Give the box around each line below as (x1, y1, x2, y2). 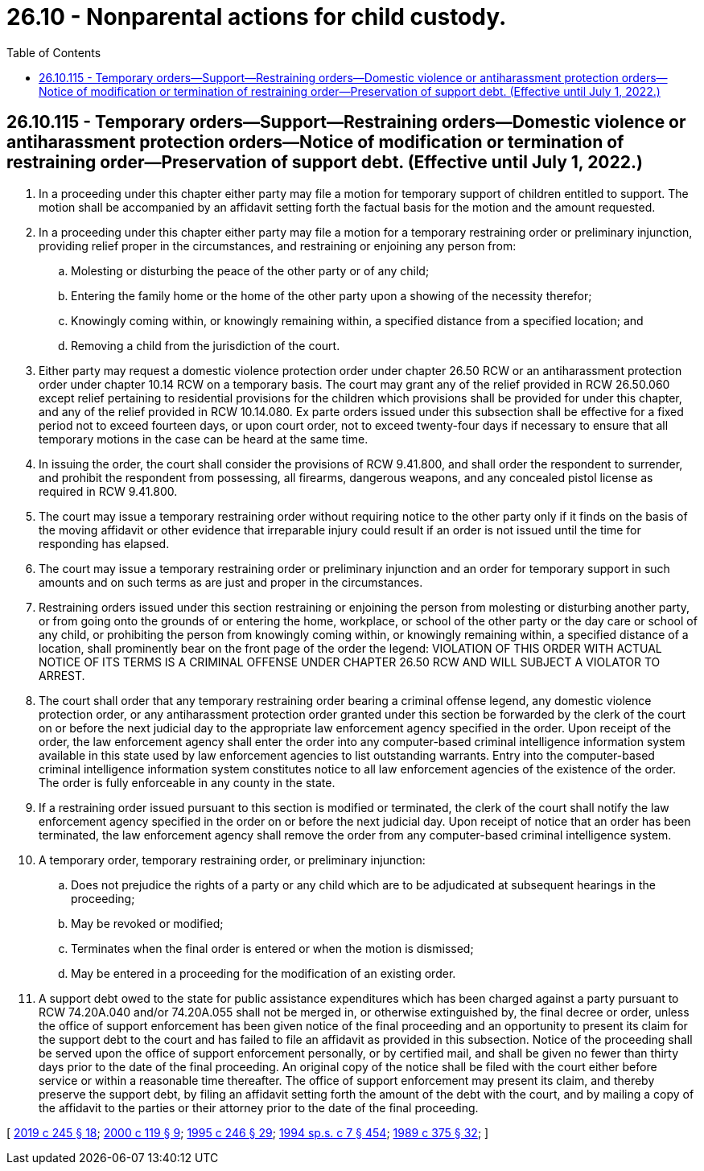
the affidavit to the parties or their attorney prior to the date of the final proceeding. (39, 1100, 479, 1115)
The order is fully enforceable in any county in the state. (39, 775, 336, 790)
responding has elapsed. (39, 536, 170, 550)
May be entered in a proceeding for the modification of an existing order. (71, 966, 456, 980)
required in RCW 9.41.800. (39, 484, 178, 498)
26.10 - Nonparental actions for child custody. (6, 3, 507, 31)
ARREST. (39, 668, 85, 682)
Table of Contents (6, 45, 101, 60)
